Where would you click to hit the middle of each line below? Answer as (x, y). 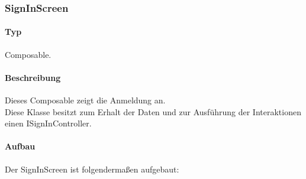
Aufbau (20, 146)
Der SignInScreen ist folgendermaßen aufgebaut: (92, 169)
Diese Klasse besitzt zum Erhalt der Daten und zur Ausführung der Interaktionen (153, 111)
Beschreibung (33, 77)
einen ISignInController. (48, 123)
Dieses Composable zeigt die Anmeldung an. (85, 100)
